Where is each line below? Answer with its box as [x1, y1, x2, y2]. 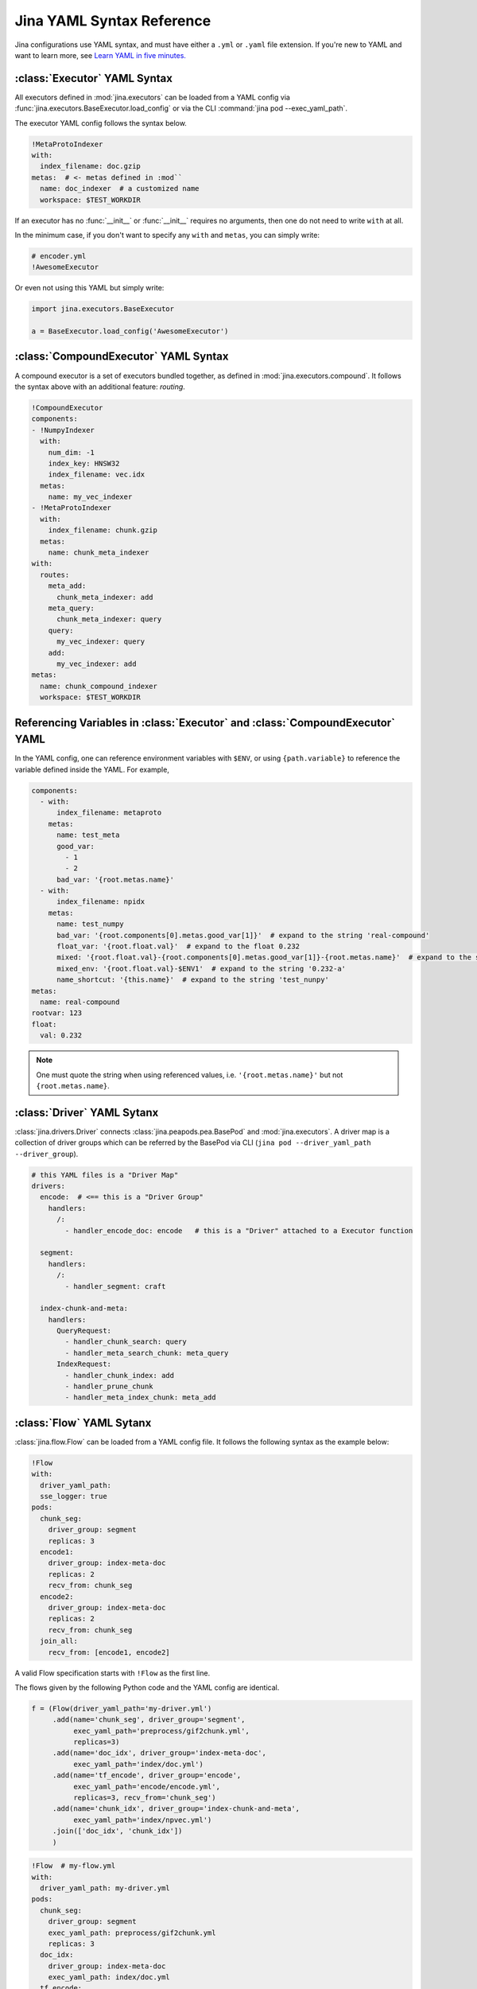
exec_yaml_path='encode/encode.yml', [72, 1782, 220, 1791]
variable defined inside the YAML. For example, [14, 765, 170, 774]
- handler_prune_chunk [64, 1382, 154, 1392]
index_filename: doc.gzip [40, 162, 141, 171]
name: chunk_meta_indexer [48, 548, 149, 557]
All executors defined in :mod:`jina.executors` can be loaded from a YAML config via [14, 92, 290, 102]
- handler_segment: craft [64, 1282, 166, 1290]
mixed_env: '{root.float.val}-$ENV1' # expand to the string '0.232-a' [56, 963, 346, 973]
